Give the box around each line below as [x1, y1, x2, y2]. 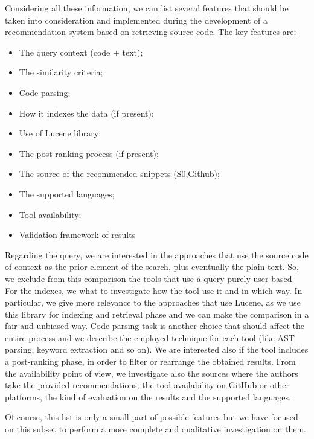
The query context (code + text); [19, 45, 143, 58]
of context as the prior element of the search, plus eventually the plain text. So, [5, 260, 299, 273]
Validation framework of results [19, 228, 136, 241]
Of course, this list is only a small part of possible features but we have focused [5, 411, 298, 423]
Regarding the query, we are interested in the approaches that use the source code [5, 248, 309, 261]
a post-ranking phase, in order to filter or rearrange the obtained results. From [5, 355, 296, 368]
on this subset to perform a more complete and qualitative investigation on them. [5, 423, 306, 435]
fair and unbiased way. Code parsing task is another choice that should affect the [5, 319, 304, 332]
